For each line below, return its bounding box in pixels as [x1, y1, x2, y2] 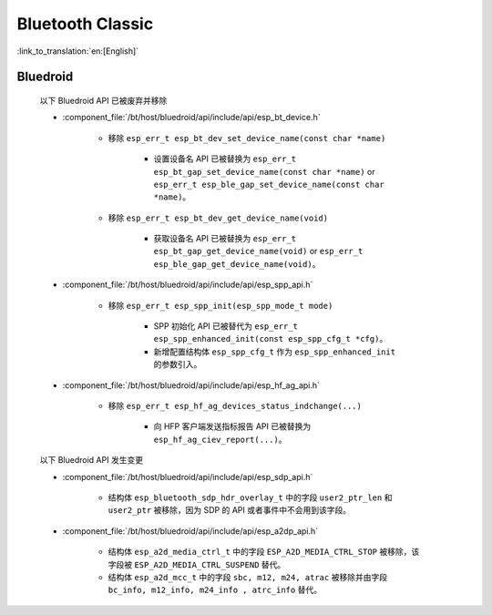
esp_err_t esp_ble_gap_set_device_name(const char [153, 179, 384, 190]
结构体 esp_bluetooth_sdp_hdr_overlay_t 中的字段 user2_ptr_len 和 [108, 492, 393, 503]
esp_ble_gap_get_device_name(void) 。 [153, 258, 321, 269]
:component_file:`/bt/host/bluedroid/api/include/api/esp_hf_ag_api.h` [62, 379, 321, 391]
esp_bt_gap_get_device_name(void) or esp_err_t [153, 246, 364, 257]
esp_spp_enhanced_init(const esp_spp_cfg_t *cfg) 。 [153, 333, 388, 344]
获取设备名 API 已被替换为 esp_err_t [153, 233, 297, 244]
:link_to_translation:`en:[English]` [16, 46, 139, 56]
